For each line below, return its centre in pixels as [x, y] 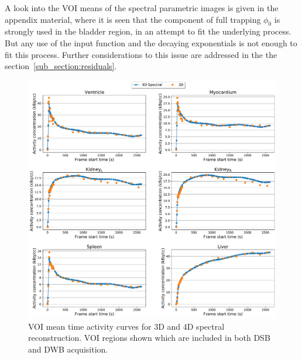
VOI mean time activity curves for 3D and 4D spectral [126, 326]
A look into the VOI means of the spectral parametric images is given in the [142, 8]
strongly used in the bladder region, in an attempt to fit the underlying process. [148, 31]
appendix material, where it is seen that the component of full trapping [133, 19]
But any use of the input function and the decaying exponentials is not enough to [151, 42]
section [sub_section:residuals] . [61, 66]
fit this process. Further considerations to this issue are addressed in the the [141, 54]
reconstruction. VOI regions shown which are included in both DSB [149, 338]
